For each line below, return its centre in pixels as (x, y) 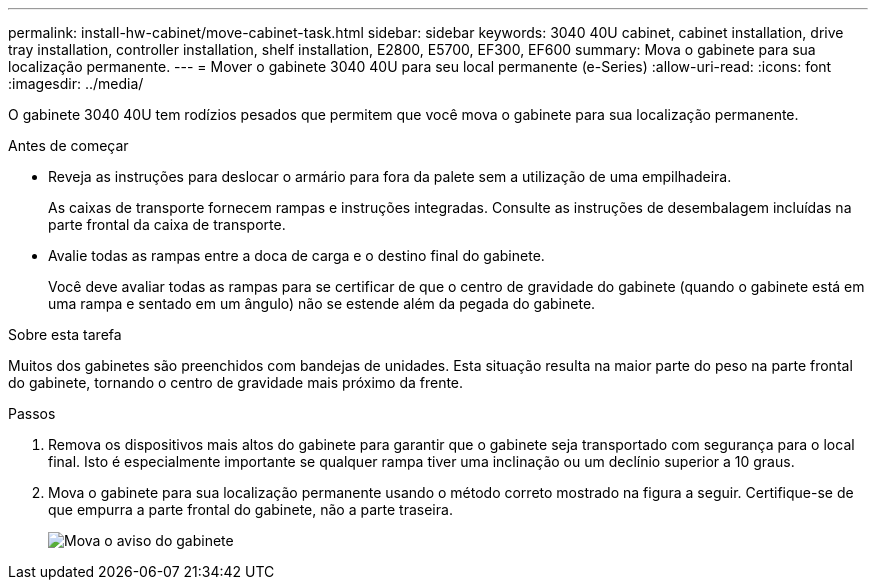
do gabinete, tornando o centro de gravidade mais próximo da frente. (236, 382)
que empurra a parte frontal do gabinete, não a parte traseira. (250, 509)
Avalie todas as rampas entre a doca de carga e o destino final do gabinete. (296, 255)
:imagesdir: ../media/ (76, 83)
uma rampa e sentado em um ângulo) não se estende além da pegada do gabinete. (322, 303)
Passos (32, 413)
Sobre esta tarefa (65, 334)
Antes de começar (68, 145)
